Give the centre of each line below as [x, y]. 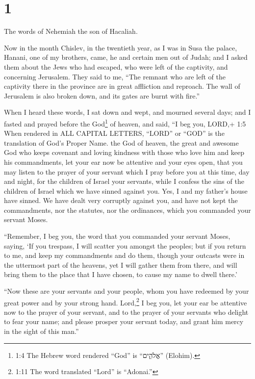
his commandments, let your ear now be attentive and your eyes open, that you [123, 162]
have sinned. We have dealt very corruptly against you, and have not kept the [121, 200]
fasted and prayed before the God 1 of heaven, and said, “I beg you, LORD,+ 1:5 [125, 123]
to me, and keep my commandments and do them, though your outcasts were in [124, 255]
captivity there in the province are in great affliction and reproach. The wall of [122, 86]
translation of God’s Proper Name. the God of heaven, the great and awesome [121, 142]
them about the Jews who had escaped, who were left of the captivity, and [116, 66]
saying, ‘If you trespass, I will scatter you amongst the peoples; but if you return [125, 245]
